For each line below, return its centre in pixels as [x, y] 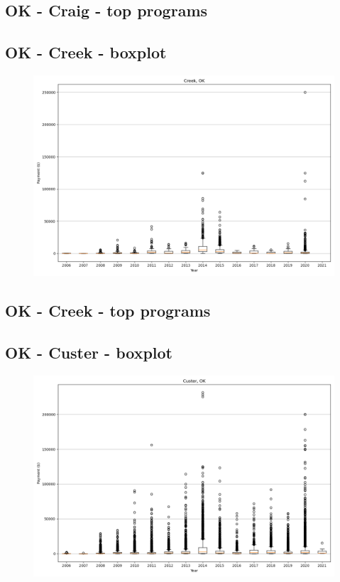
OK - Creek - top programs [108, 311]
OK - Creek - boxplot [86, 52]
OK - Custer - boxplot [89, 353]
